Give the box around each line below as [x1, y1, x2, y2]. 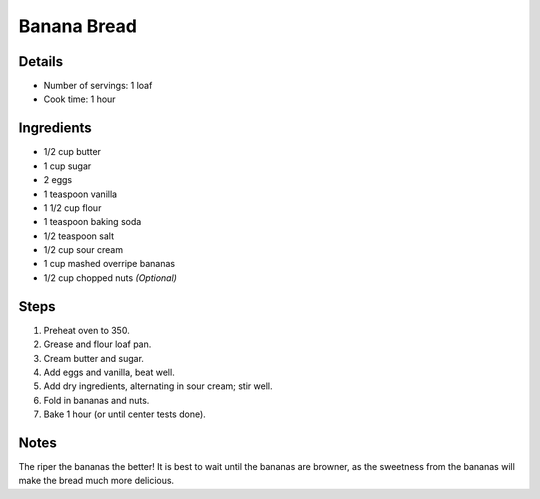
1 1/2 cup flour [43, 201, 102, 214]
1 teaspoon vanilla [43, 188, 118, 200]
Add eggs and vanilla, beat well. [43, 366, 175, 378]
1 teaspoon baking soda [43, 216, 142, 228]
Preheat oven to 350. [43, 324, 130, 336]
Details [18, 53, 64, 70]
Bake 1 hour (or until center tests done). [43, 408, 207, 420]
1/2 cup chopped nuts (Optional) [43, 271, 177, 284]
